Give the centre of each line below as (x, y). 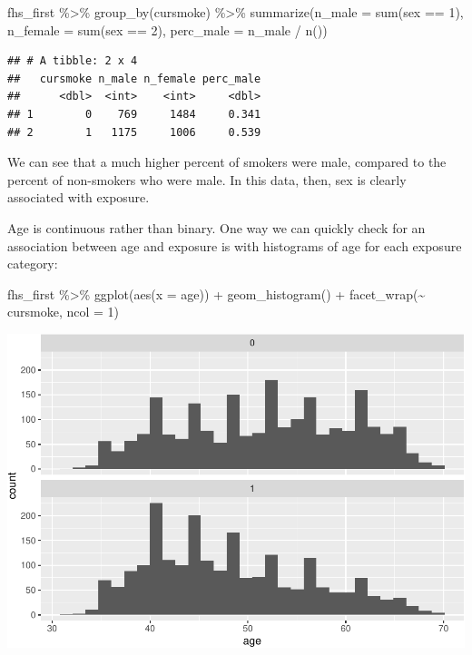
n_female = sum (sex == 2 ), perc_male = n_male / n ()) (167, 29)
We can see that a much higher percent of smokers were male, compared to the (227, 162)
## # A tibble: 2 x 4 (73, 61)
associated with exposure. (79, 197)
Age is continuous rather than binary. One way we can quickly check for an (216, 227)
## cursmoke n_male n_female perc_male (134, 78)
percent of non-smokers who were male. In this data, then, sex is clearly (207, 179)
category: (33, 264)
